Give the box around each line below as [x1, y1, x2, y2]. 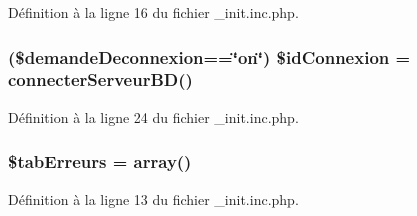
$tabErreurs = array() [8, 149, 192, 174]
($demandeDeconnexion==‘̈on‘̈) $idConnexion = [8, 44, 411, 69]
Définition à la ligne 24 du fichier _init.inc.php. [8, 106, 299, 127]
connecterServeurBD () [8, 67, 193, 92]
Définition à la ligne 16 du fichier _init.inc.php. [8, 2, 299, 22]
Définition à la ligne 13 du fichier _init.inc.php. [8, 188, 299, 209]
